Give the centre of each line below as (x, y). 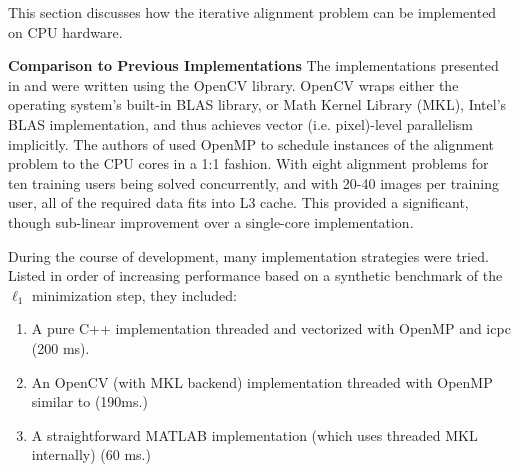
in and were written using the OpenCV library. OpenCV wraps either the (233, 84)
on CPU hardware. (65, 31)
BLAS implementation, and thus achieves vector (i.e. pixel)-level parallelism (241, 123)
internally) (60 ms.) (91, 454)
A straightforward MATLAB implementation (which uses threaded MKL (254, 434)
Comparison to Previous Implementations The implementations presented (253, 65)
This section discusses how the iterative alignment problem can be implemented (252, 12)
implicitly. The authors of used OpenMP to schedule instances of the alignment (251, 143)
